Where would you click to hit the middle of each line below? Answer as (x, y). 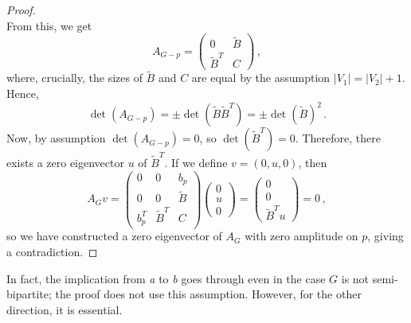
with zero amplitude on (301, 236)
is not (355, 278)
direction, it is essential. (65, 309)
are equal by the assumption (261, 78)
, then (313, 162)
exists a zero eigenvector (65, 162)
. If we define (196, 162)
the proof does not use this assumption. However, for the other (208, 294)
